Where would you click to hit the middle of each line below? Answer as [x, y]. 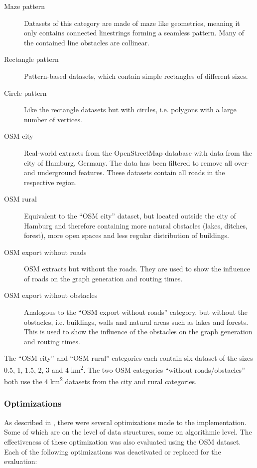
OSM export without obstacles [51, 295]
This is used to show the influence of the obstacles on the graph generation [138, 332]
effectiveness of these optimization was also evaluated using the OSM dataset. [123, 441]
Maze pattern [25, 6]
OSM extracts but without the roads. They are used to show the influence [137, 269]
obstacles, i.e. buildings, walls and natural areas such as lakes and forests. [136, 322]
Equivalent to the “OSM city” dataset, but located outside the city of [130, 215]
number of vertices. [53, 119]
